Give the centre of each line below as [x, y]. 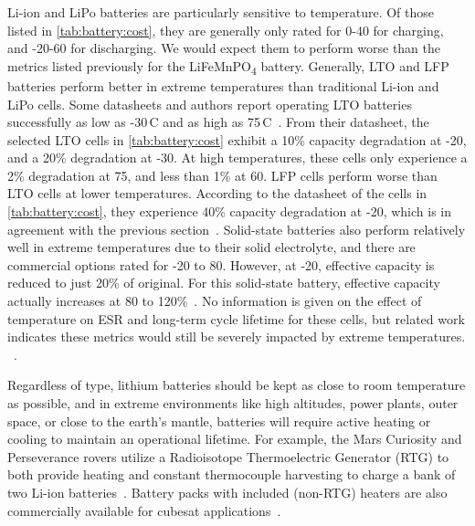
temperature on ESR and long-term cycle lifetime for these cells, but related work [236, 318]
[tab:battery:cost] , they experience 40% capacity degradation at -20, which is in [229, 211]
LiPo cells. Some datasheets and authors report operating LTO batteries [210, 104]
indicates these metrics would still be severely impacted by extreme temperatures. [237, 337]
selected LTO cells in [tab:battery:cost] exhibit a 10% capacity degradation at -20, [237, 139]
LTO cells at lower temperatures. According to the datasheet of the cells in [217, 193]
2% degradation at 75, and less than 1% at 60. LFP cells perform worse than [222, 175]
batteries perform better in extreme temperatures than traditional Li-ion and [223, 85]
